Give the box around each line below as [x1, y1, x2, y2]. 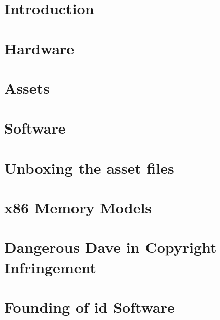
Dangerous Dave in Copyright [4, 237, 217, 258]
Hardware [4, 38, 75, 58]
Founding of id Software [4, 297, 175, 317]
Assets [4, 77, 50, 98]
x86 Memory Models [4, 197, 152, 218]
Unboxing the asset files [4, 157, 174, 178]
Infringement [4, 257, 96, 277]
